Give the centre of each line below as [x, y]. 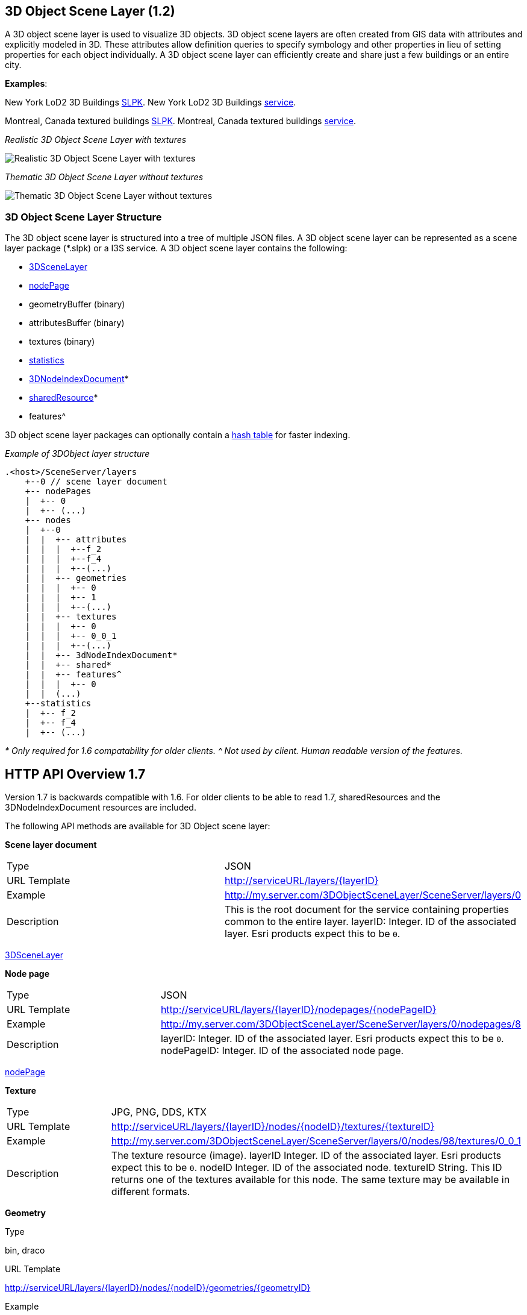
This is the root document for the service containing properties [367, 910]
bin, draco [25, 1251]
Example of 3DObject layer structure [77, 454]
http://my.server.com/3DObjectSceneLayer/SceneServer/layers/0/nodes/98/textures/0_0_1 [316, 1141]
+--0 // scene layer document [96, 482]
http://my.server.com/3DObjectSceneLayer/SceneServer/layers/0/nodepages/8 [341, 1024]
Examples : [26, 84]
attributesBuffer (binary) [77, 323]
